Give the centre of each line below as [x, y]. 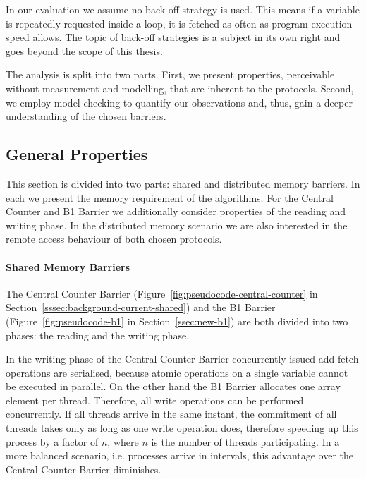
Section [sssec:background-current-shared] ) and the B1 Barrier [141, 307]
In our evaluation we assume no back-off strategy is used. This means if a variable [183, 9]
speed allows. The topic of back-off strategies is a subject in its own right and [173, 37]
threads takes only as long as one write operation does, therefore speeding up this [182, 428]
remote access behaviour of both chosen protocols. [114, 239]
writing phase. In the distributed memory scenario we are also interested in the [177, 225]
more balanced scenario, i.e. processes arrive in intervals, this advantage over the [180, 455]
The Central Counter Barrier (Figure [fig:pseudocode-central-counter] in [162, 293]
